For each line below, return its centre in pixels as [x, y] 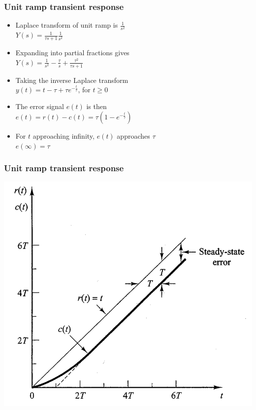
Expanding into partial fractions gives [72, 53]
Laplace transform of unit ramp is [67, 25]
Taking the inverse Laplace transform [72, 80]
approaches [133, 136]
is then [96, 106]
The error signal [40, 106]
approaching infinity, [64, 136]
